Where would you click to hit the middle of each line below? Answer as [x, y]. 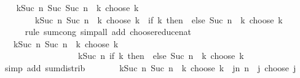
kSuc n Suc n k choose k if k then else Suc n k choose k [159, 19]
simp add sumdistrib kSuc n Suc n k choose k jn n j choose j [150, 67]
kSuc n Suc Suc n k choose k [77, 7]
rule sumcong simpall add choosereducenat [108, 32]
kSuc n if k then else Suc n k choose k [161, 56]
